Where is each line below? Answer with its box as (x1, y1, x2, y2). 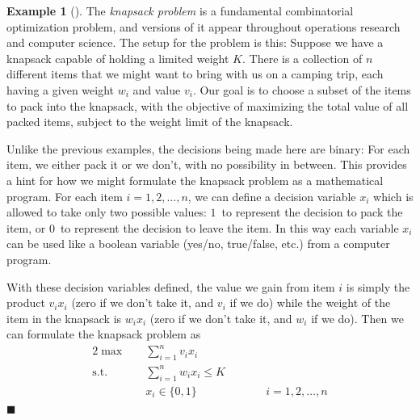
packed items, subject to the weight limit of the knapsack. (6, 113, 293, 130)
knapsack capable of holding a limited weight (6, 49, 229, 66)
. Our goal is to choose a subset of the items (192, 81, 411, 98)
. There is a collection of (241, 49, 363, 66)
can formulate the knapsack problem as (6, 325, 201, 342)
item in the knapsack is (6, 309, 122, 326)
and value (132, 81, 181, 98)
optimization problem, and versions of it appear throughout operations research (6, 18, 401, 35)
